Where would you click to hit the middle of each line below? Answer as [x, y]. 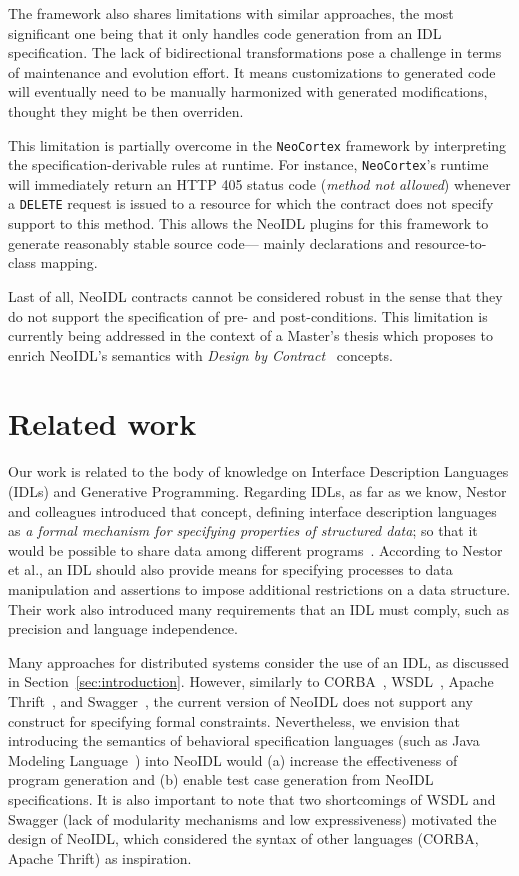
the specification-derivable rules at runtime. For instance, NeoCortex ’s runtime [248, 164]
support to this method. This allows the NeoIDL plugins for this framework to [248, 223]
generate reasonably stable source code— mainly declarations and [209, 242]
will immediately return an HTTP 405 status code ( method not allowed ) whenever [259, 183]
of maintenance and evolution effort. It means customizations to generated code [252, 71]
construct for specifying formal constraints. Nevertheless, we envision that [234, 720]
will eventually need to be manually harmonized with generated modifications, [248, 91]
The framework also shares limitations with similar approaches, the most [231, 13]
